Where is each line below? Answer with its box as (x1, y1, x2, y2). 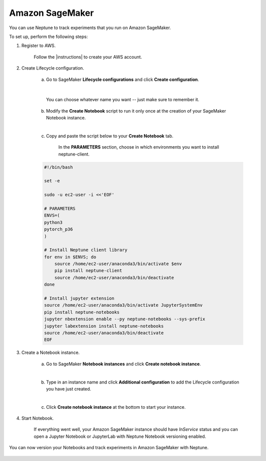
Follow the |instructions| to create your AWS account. (33, 54, 142, 60)
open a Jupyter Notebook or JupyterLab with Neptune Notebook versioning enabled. (33, 433, 206, 439)
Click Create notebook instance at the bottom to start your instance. (46, 404, 186, 410)
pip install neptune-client (54, 268, 123, 273)
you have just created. (46, 385, 91, 392)
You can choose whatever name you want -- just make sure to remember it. (46, 97, 199, 103)
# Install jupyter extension (44, 296, 115, 301)
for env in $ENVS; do (44, 254, 97, 260)
